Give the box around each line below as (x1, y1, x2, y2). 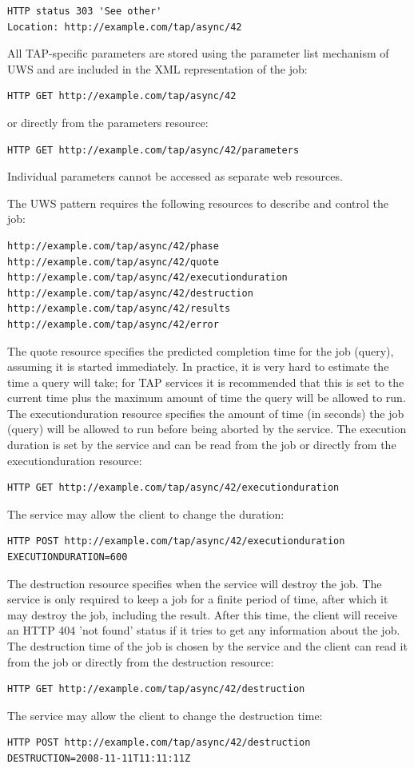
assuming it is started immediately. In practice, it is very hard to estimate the (7, 358, 389, 375)
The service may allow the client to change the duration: (7, 505, 285, 522)
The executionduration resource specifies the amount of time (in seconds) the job (7, 404, 404, 421)
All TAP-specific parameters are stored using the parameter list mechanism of (7, 45, 389, 62)
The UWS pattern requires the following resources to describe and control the (7, 194, 388, 211)
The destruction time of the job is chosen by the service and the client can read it (7, 638, 408, 654)
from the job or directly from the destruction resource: (7, 653, 274, 670)
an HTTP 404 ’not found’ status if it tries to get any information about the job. (7, 622, 400, 639)
